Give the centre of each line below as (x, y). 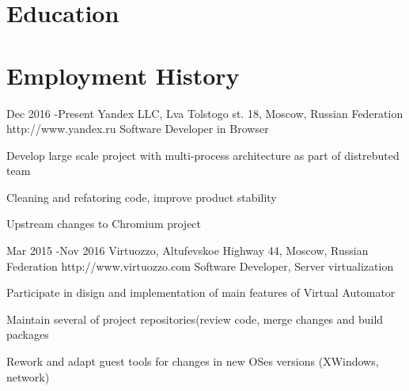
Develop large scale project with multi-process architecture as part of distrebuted (203, 155)
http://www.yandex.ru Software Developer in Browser (138, 129)
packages (28, 334)
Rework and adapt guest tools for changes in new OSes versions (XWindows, (193, 361)
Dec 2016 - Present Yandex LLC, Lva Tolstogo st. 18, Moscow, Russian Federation (205, 113)
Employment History (123, 75)
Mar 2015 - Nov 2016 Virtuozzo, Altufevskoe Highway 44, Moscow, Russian (187, 251)
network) (28, 376)
